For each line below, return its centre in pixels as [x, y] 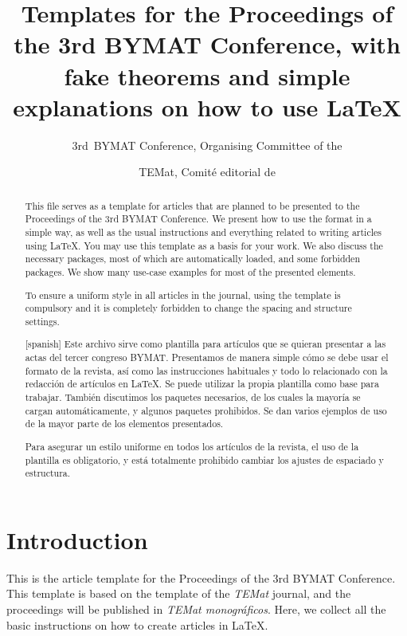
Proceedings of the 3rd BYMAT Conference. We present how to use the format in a [198, 219]
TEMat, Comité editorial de [207, 172]
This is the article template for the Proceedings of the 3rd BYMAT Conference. [201, 577]
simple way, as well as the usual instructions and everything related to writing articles [203, 232]
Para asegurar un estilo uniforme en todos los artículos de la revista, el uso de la [192, 446]
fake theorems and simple [207, 75]
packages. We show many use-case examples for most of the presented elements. [190, 271]
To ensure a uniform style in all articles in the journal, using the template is [183, 294]
